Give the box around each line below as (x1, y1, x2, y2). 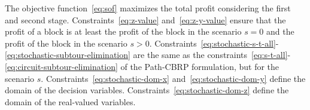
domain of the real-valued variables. (5, 95, 136, 108)
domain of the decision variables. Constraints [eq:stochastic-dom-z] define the (5, 84, 289, 96)
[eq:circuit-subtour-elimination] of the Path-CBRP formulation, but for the (5, 60, 279, 72)
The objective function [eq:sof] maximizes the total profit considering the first (5, 2, 291, 14)
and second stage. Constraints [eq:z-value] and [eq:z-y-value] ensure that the (5, 13, 286, 26)
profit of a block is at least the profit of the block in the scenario (5, 25, 242, 38)
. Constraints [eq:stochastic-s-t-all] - (149, 36, 279, 49)
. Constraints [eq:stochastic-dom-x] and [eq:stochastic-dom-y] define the (41, 72, 306, 84)
